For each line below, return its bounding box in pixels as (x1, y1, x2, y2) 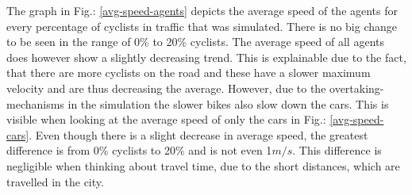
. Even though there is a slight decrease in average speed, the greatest (29, 126, 368, 143)
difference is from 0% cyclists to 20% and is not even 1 (6, 142, 272, 159)
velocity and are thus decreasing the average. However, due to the (6, 79, 326, 96)
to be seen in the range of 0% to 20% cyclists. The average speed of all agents (6, 33, 384, 50)
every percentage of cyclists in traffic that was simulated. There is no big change (6, 17, 398, 34)
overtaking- (329, 79, 384, 96)
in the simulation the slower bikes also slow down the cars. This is (67, 95, 389, 112)
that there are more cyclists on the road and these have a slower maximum (6, 64, 371, 81)
